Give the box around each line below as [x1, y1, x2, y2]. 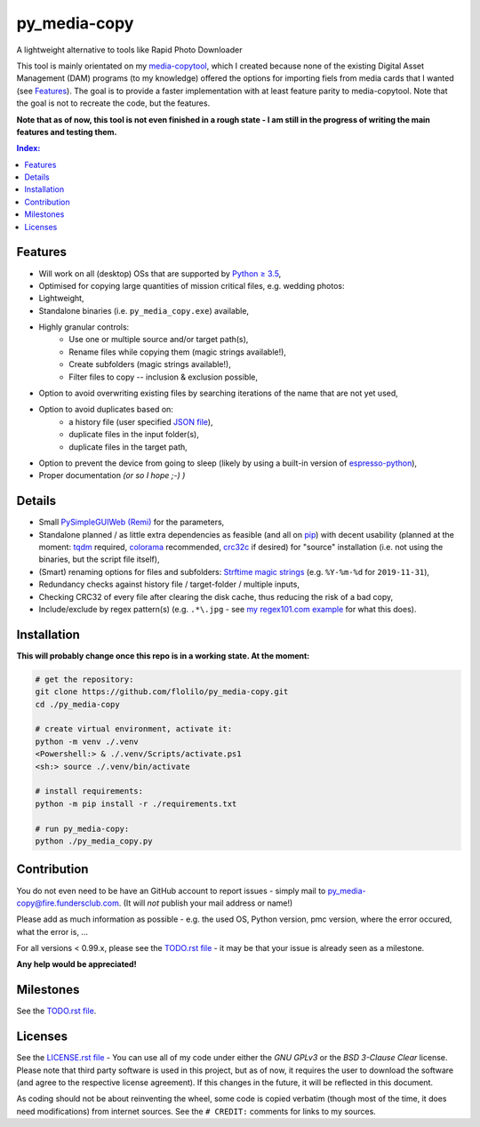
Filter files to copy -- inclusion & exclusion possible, [68, 372, 258, 382]
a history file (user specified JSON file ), [68, 416, 213, 427]
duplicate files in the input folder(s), [68, 429, 199, 440]
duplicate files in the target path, [68, 441, 188, 452]
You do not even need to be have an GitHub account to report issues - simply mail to [16, 885, 326, 896]
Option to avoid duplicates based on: [38, 404, 173, 415]
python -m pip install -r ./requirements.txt [35, 798, 237, 809]
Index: [16, 143, 41, 154]
